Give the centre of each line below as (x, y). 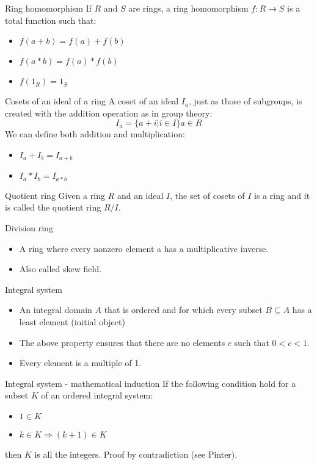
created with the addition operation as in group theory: (109, 113)
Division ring (29, 228)
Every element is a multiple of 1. (80, 363)
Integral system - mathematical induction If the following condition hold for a (151, 383)
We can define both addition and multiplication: (95, 134)
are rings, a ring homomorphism (188, 8)
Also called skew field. (60, 269)
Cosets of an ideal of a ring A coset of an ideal (92, 101)
